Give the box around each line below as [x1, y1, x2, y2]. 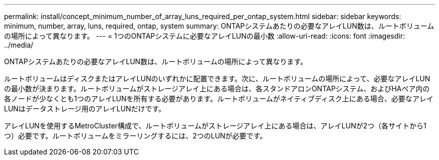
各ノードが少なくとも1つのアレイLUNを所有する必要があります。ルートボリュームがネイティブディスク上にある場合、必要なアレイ [4, 94, 433, 103]
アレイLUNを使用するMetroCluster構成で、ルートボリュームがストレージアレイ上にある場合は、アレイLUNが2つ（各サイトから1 [4, 121, 426, 130]
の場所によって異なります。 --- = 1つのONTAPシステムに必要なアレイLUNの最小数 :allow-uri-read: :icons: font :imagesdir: [4, 32, 405, 40]
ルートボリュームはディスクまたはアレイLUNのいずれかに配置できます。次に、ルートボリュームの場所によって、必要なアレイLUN [4, 74, 430, 83]
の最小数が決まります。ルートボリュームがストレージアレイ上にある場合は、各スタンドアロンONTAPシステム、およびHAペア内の [4, 84, 430, 93]
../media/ [4, 41, 34, 49]
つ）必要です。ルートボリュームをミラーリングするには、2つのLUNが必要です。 [4, 131, 267, 140]
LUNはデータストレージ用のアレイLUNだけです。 [4, 104, 166, 113]
